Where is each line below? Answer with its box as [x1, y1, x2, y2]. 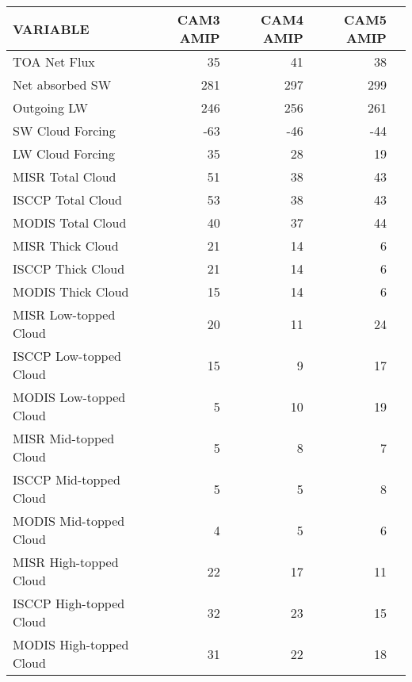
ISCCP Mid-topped [13, 470, 120, 489]
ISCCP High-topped [13, 594, 125, 612]
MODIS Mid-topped [13, 511, 125, 530]
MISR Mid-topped [13, 429, 115, 447]
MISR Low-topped [13, 305, 116, 324]
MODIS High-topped [13, 635, 129, 653]
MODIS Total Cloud [13, 213, 127, 232]
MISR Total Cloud [13, 167, 116, 186]
